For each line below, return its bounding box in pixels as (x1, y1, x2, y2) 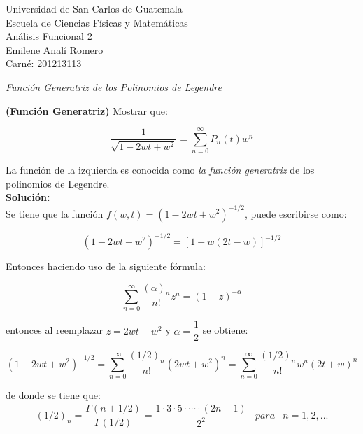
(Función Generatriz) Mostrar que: (6, 103, 168, 118)
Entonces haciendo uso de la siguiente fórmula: (6, 259, 206, 274)
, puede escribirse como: (244, 206, 347, 220)
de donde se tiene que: (6, 387, 101, 402)
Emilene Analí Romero (6, 42, 104, 57)
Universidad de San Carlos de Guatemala (6, 1, 183, 15)
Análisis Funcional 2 (6, 29, 92, 43)
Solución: (6, 190, 50, 204)
